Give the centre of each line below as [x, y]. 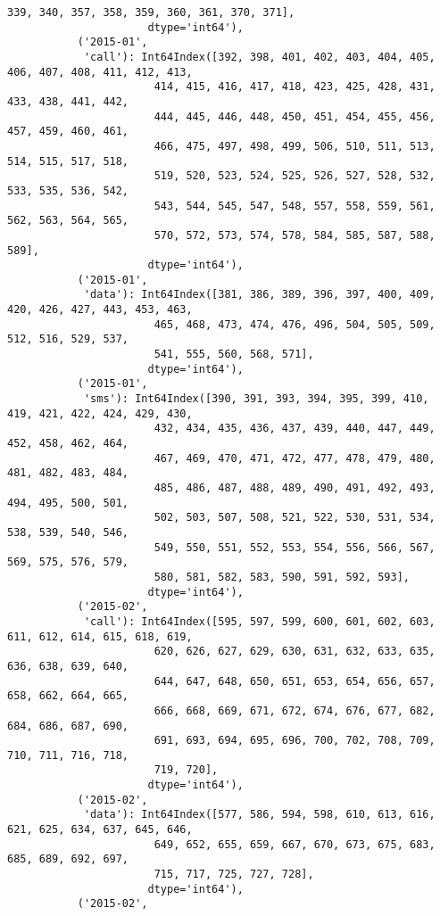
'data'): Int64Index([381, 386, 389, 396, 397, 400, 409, [259, 295]
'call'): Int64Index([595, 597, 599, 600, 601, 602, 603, [259, 621]
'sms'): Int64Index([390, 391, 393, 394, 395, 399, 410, [256, 399]
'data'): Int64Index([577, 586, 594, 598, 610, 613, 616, [259, 815]
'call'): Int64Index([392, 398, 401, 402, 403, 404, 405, [259, 57]
